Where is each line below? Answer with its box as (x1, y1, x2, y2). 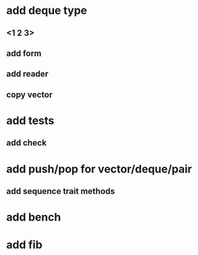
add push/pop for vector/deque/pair (6, 162, 193, 176)
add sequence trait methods (6, 186, 115, 196)
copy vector (6, 89, 53, 100)
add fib (6, 238, 42, 252)
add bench (6, 210, 61, 224)
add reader (6, 69, 48, 79)
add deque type (6, 4, 87, 18)
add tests (6, 113, 54, 127)
